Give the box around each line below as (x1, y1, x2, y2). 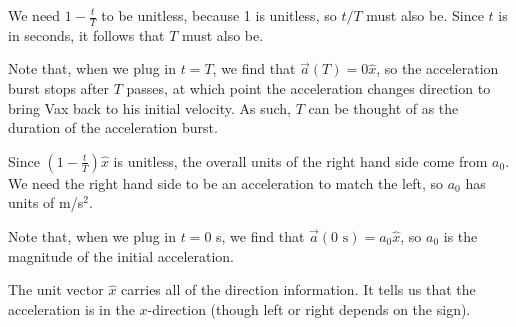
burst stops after (8, 78, 110, 99)
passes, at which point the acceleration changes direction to (126, 78, 491, 99)
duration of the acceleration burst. (8, 117, 218, 138)
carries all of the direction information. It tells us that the (121, 279, 476, 300)
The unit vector (8, 279, 104, 300)
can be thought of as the (308, 97, 459, 118)
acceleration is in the (8, 298, 135, 319)
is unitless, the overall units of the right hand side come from (113, 150, 488, 171)
